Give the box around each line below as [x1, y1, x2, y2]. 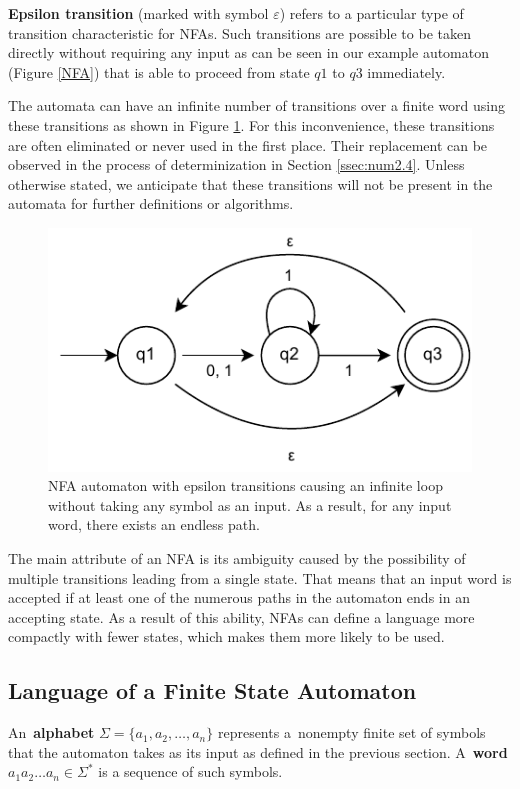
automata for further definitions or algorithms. [8, 193, 294, 214]
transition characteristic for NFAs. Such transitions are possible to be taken [8, 22, 471, 43]
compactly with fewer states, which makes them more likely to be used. [8, 626, 445, 647]
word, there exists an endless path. [48, 514, 260, 535]
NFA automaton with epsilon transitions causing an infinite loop [48, 475, 443, 496]
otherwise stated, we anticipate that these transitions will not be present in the [8, 173, 493, 194]
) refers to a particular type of [279, 3, 464, 23]
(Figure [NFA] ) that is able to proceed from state [8, 61, 310, 82]
